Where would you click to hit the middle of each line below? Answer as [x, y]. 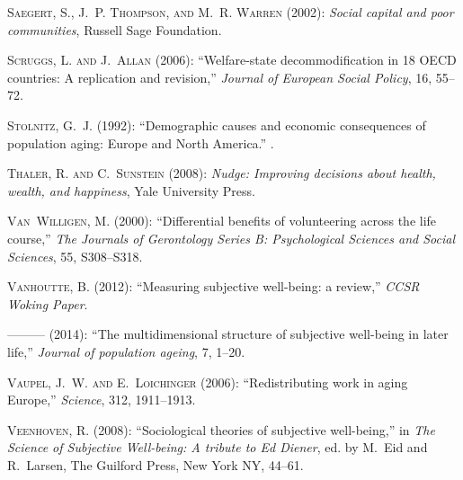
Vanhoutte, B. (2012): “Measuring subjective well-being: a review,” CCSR [214, 286]
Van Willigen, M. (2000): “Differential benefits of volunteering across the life [222, 221]
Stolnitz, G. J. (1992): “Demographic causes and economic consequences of [217, 124]
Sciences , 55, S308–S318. [75, 256]
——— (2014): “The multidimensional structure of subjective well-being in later [228, 334]
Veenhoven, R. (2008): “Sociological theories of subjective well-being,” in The [221, 429]
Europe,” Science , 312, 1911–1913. [102, 400]
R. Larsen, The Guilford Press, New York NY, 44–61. [156, 464]
